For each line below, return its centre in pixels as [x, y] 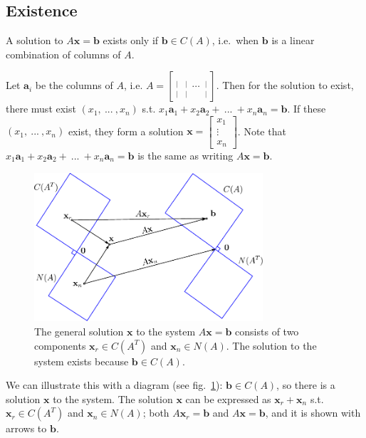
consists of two [267, 331]
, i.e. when [235, 40]
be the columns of [74, 85]
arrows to [26, 428]
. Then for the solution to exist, [285, 85]
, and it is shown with [313, 413]
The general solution [79, 331]
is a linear [293, 40]
